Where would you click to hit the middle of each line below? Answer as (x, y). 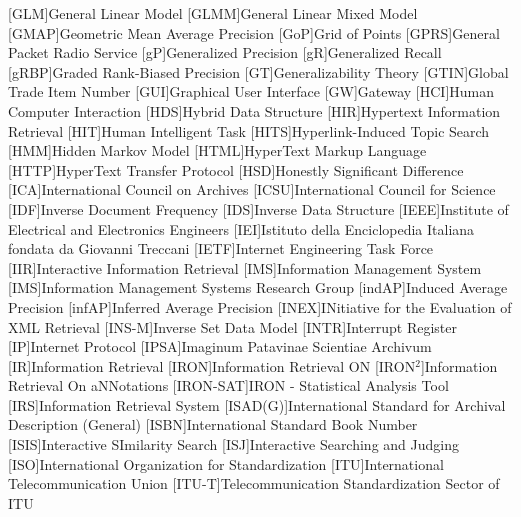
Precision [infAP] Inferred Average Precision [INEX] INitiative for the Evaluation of (260, 306)
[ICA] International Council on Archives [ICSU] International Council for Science (252, 189)
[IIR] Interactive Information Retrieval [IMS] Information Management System (245, 267)
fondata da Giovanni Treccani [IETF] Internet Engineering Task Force (221, 248)
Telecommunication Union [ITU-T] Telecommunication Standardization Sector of (254, 483)
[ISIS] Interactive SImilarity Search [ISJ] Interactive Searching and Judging (233, 444)
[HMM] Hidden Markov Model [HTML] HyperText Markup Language (217, 150)
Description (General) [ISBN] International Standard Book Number (213, 424)
